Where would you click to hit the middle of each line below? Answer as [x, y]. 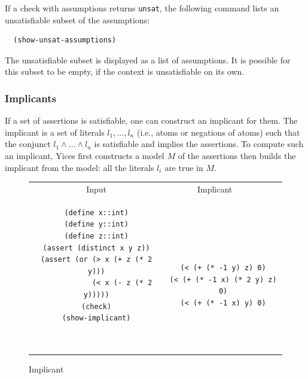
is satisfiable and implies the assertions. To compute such [199, 144]
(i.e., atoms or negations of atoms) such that [218, 132]
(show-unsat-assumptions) [65, 40]
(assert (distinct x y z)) [96, 248]
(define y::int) [96, 224]
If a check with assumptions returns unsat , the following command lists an [142, 8]
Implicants [31, 98]
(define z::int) [96, 236]
